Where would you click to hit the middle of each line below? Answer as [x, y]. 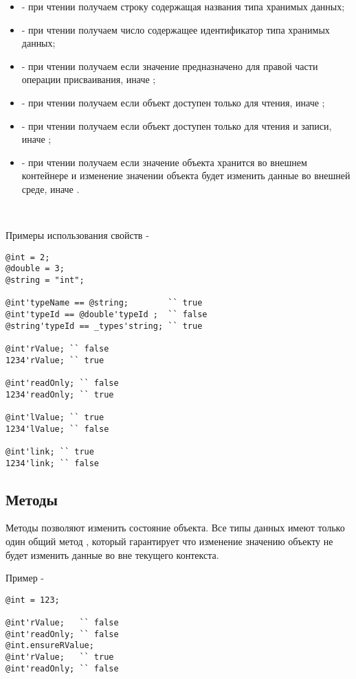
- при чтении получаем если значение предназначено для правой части [170, 66]
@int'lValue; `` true [55, 417]
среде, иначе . [51, 188]
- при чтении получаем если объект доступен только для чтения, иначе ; [173, 102]
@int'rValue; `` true [60, 657]
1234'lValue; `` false [57, 429]
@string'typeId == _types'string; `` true [104, 326]
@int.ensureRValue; [50, 646]
